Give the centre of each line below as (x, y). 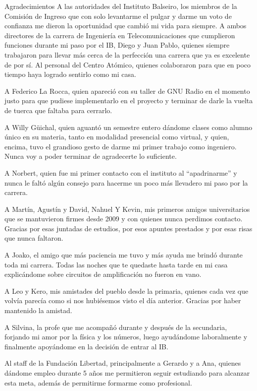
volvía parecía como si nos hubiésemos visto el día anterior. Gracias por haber (123, 300)
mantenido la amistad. (38, 310)
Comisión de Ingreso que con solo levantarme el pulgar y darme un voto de (118, 16)
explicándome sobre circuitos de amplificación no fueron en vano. (103, 274)
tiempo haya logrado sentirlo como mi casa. (70, 74)
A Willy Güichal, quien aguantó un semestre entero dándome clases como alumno (128, 127)
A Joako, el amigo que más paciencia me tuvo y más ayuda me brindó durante (124, 255)
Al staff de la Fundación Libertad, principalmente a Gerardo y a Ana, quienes (123, 363)
